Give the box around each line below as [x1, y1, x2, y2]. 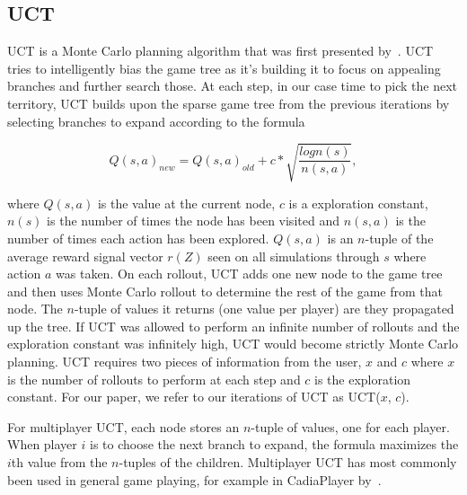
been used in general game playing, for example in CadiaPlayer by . [7, 470, 382, 489]
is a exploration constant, [288, 193, 428, 212]
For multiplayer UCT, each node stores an [7, 417, 240, 436]
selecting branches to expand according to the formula [7, 111, 305, 130]
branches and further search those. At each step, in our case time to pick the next [7, 76, 458, 95]
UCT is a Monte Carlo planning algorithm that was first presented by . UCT [7, 41, 434, 60]
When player [7, 435, 77, 454]
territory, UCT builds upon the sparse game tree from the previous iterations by [7, 93, 450, 112]
